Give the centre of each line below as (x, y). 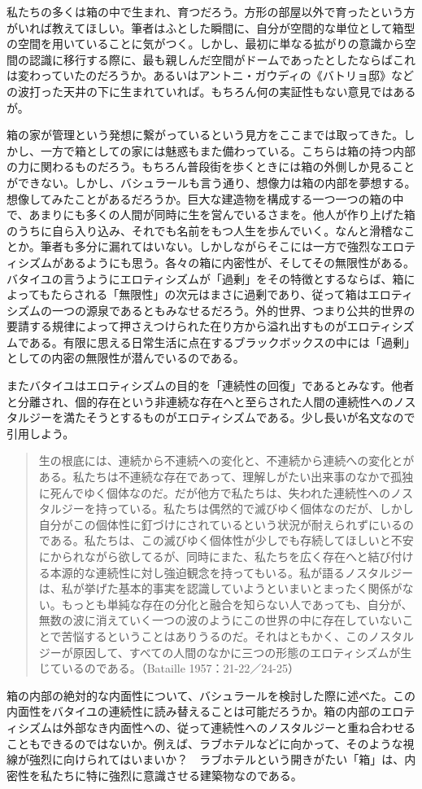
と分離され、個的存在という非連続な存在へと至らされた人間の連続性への (200, 401)
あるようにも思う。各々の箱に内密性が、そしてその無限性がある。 (239, 262)
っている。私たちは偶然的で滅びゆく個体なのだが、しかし (260, 508)
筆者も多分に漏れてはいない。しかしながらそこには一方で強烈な (211, 246)
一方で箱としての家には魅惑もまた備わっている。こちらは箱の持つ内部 (228, 150)
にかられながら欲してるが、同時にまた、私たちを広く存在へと (203, 556)
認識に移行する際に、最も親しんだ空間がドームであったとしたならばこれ (222, 59)
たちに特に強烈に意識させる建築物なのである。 (177, 775)
